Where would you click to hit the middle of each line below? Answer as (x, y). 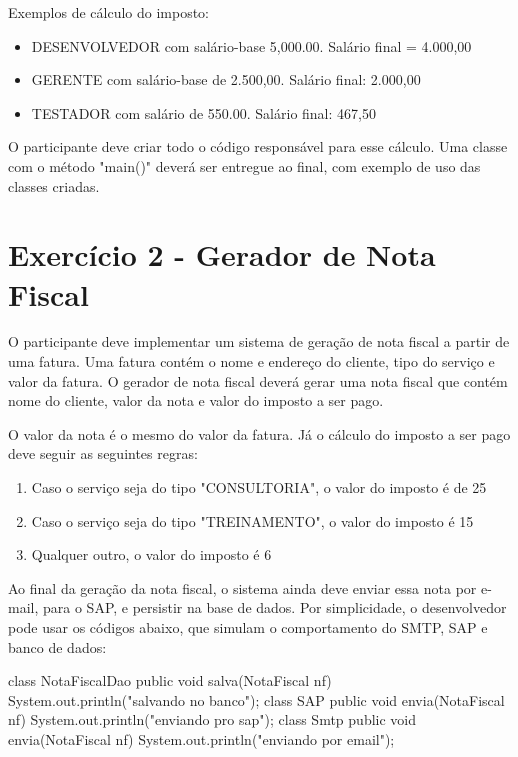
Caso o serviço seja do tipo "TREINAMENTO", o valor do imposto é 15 (252, 520)
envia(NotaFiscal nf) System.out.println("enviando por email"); (201, 738)
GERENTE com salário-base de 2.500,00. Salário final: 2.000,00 (226, 79)
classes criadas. (54, 185)
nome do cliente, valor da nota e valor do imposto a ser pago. (196, 400)
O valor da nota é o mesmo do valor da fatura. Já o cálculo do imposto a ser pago (259, 433)
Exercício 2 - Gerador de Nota (222, 254)
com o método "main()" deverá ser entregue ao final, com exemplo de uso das (244, 165)
